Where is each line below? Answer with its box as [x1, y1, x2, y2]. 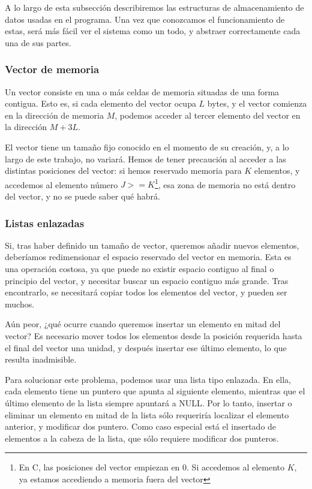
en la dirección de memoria [5, 108, 104, 121]
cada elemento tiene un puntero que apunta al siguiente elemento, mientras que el [5, 385, 305, 397]
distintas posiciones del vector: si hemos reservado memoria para [5, 164, 242, 177]
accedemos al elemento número [5, 178, 118, 191]
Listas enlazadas [5, 215, 85, 230]
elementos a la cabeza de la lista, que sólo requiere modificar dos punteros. [5, 431, 279, 444]
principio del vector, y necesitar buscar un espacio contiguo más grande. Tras [5, 274, 289, 286]
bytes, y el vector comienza [207, 97, 307, 110]
